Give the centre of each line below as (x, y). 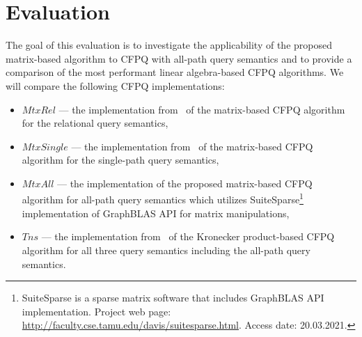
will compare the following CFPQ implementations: (115, 85)
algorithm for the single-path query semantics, (120, 160)
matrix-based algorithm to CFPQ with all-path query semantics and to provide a (179, 58)
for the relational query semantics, (95, 123)
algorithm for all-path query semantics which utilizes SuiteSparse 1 (163, 198)
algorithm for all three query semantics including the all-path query (166, 250)
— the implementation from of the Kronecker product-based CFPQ (188, 236)
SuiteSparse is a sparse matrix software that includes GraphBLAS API (173, 298)
